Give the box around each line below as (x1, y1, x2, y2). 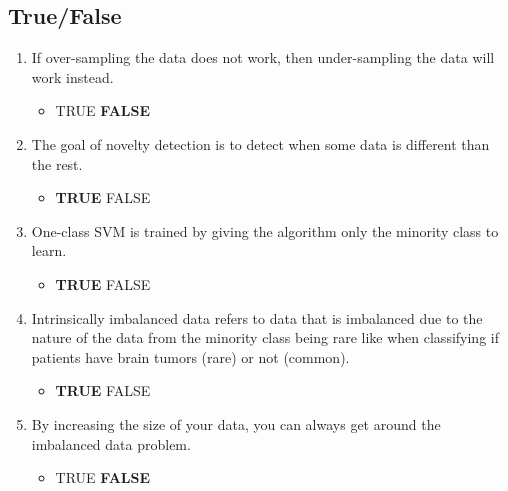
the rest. (31, 153, 83, 174)
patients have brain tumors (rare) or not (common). (31, 346, 350, 367)
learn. (31, 240, 67, 261)
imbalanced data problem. (31, 433, 191, 454)
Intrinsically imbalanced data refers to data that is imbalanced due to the (31, 307, 483, 328)
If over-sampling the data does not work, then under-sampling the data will (31, 47, 495, 68)
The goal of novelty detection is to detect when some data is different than (31, 133, 490, 154)
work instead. (31, 66, 114, 87)
